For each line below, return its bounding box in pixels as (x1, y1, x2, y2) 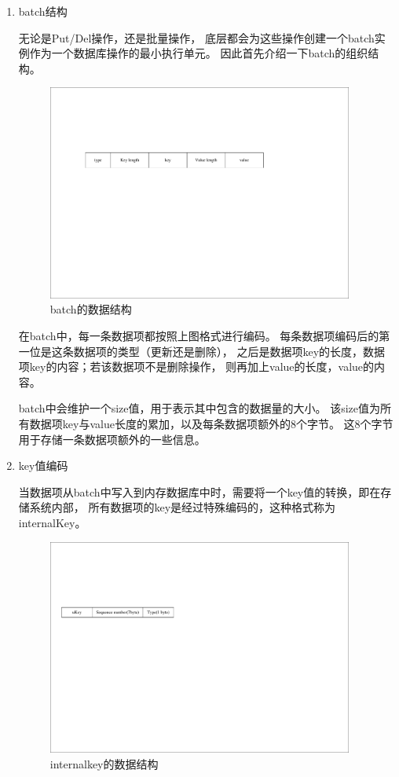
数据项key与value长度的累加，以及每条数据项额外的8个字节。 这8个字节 (29, 415, 394, 431)
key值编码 (18, 457, 68, 474)
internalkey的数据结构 (49, 755, 159, 772)
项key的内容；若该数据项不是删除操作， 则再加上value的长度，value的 (18, 358, 375, 375)
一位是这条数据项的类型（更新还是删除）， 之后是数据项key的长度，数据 (18, 343, 386, 359)
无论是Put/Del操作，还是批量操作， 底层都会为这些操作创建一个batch (18, 29, 375, 46)
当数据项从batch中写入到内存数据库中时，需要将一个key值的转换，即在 (18, 483, 381, 500)
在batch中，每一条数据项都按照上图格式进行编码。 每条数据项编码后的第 (18, 327, 390, 343)
